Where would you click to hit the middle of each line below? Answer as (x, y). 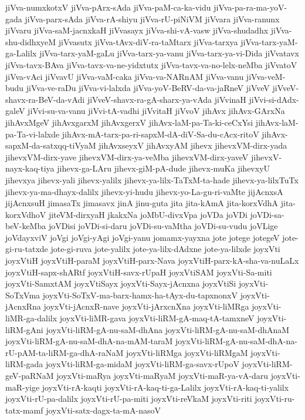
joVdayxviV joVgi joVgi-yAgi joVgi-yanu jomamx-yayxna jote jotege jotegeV (143, 237)
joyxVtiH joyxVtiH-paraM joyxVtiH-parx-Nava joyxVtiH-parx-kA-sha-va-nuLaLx (152, 261)
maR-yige (23, 387)
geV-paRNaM (30, 375)
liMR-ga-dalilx (31, 318)
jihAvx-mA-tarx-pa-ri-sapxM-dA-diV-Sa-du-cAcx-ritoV (160, 134)
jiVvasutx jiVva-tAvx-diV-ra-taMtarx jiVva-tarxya (148, 41)
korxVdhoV (26, 214)
